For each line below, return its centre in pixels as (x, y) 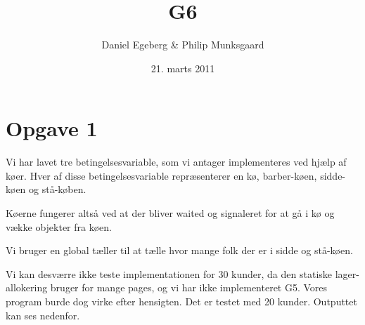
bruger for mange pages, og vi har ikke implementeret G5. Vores (189, 287)
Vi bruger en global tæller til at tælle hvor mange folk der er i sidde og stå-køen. (179, 250)
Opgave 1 (52, 128)
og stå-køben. (58, 189)
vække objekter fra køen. (59, 226)
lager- (347, 273)
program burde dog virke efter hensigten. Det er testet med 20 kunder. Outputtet (181, 301)
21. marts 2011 (183, 68)
